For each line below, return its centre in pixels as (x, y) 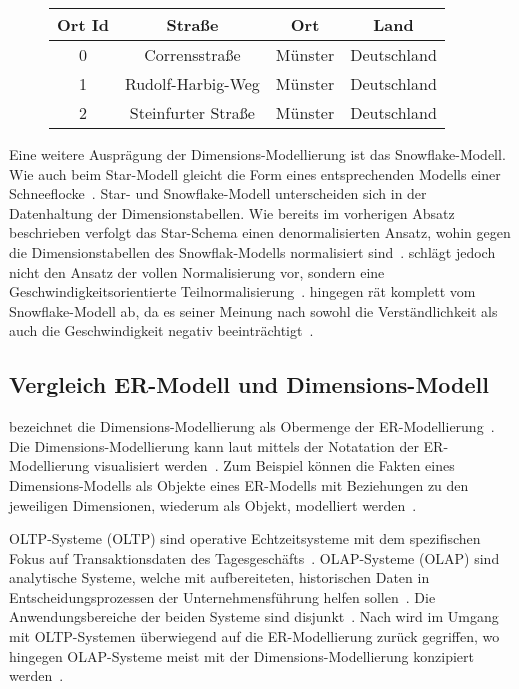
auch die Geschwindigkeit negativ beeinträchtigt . (161, 330)
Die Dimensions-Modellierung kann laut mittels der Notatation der (214, 445)
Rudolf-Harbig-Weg (192, 83)
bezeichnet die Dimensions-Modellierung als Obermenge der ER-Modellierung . (252, 426)
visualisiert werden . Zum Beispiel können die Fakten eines (274, 465)
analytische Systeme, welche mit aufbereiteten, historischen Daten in (219, 577)
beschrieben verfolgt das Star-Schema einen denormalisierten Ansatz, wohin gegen (260, 232)
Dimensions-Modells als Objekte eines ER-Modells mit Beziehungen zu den (239, 484)
